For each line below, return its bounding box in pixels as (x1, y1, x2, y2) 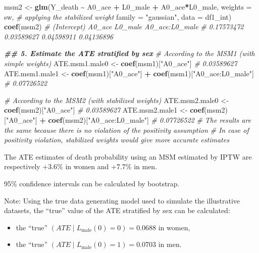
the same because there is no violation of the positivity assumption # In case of (4, 124, 249, 135)
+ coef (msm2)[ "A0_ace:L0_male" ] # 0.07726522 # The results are (39, 114, 251, 125)
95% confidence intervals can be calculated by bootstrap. (4, 178, 180, 188)
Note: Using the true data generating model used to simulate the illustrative (4, 195, 240, 206)
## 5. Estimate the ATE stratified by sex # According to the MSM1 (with (4, 48, 255, 59)
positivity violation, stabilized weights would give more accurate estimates (4, 134, 229, 145)
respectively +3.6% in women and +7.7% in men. (4, 161, 158, 172)
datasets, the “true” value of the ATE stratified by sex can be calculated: (4, 205, 230, 216)
